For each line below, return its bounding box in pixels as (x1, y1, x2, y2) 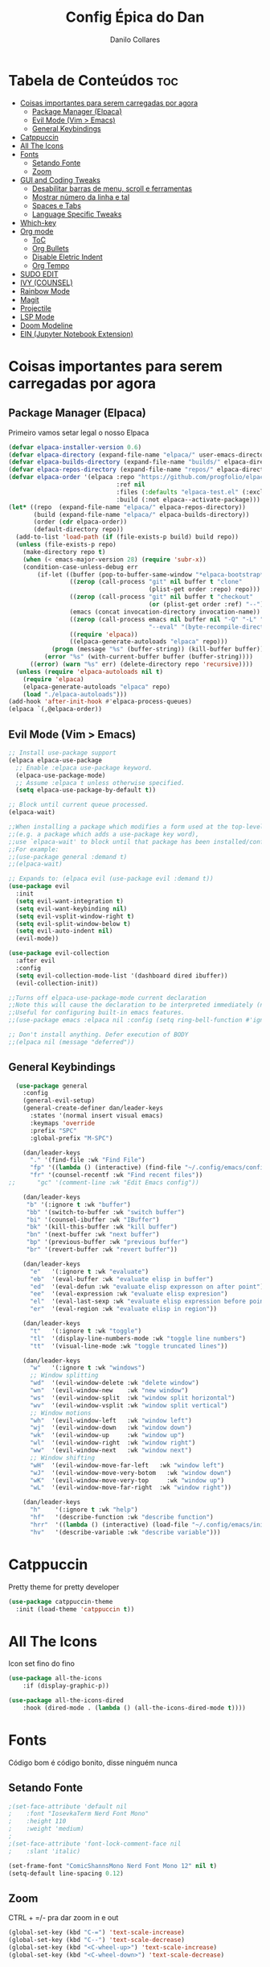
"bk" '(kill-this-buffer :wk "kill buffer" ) (26, 1223, 178, 1231)
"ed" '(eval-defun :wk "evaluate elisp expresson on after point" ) (29, 1283, 264, 1291)
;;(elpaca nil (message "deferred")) (8, 1038, 135, 1046)
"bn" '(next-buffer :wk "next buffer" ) (26, 1230, 160, 1239)
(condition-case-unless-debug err (22, 563, 138, 571)
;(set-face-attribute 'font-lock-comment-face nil (8, 1840, 182, 1848)
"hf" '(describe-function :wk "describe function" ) (29, 1514, 215, 1522)
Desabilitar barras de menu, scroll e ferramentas (31, 184, 193, 193)
